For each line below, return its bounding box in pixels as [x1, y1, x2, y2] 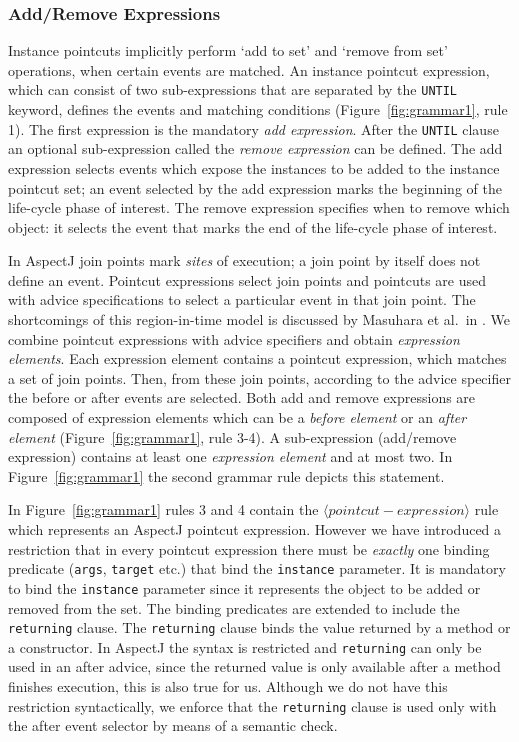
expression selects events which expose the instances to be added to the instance [8, 157, 500, 178]
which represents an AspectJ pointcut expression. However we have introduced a [8, 519, 502, 539]
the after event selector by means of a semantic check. [8, 715, 338, 736]
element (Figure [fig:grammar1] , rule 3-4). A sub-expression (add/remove [8, 426, 457, 447]
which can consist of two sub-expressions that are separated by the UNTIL [8, 79, 458, 100]
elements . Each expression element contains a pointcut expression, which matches [8, 348, 507, 369]
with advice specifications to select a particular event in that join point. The [8, 289, 476, 310]
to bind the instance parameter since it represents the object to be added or [8, 577, 481, 598]
